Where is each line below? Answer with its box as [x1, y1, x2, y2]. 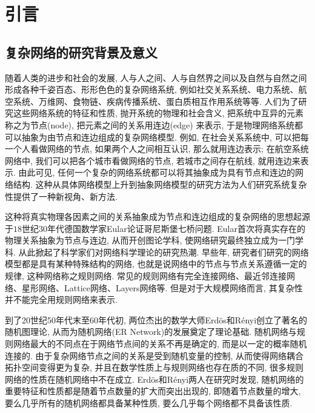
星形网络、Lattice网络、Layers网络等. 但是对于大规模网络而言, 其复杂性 [21, 281, 303, 294]
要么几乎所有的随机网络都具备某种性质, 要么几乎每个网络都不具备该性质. [5, 397, 293, 409]
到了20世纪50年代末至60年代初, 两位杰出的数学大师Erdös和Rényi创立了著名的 [5, 313, 308, 326]
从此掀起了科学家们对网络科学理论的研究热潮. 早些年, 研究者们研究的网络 [18, 245, 309, 258]
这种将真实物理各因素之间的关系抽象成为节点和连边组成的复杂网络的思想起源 [5, 210, 310, 223]
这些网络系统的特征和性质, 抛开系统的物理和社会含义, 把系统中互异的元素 [13, 107, 304, 119]
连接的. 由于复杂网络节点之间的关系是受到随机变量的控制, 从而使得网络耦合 [5, 349, 304, 362]
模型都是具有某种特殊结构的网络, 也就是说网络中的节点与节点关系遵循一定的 [5, 257, 307, 270]
